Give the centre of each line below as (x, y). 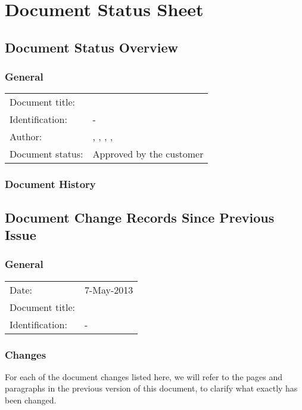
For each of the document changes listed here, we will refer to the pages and (144, 376)
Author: (26, 137)
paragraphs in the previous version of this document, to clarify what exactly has (151, 388)
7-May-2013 (109, 289)
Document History (50, 184)
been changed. (31, 400)
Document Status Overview (91, 47)
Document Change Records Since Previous (140, 217)
